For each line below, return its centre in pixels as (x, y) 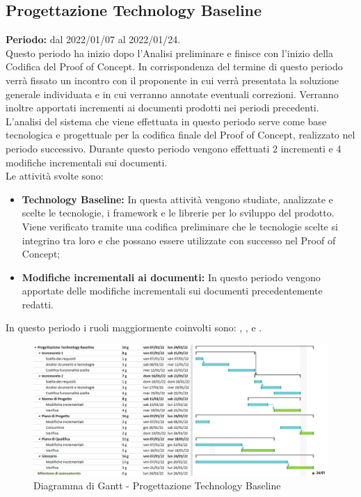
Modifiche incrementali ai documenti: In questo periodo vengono (171, 277)
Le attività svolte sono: (55, 176)
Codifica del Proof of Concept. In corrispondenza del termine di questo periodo (174, 66)
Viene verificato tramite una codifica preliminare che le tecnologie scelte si (180, 226)
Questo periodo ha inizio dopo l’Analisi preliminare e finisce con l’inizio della (169, 53)
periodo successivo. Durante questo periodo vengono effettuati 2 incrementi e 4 (174, 148)
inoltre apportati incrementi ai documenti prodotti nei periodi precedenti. (162, 108)
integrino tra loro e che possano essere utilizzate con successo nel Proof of (179, 240)
